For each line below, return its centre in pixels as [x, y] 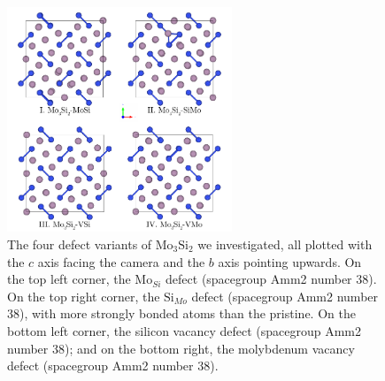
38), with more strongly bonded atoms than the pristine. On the [181, 313]
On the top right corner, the [84, 296]
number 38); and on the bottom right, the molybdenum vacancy [181, 348]
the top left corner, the [69, 279]
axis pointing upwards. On [290, 261]
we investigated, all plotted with [285, 244]
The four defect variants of [80, 244]
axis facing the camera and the [121, 261]
